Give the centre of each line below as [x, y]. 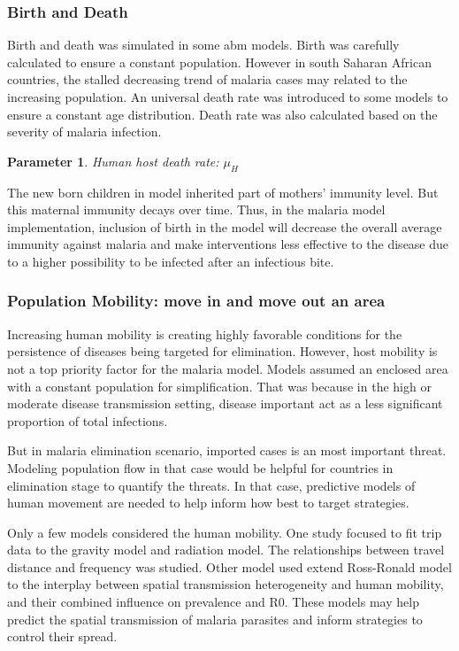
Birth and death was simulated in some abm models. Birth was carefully [203, 45]
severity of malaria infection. [84, 132]
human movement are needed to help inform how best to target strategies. [208, 503]
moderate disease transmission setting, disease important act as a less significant [225, 403]
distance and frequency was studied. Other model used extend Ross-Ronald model [229, 566]
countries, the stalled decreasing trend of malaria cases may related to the [207, 79]
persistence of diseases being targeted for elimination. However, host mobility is [222, 351]
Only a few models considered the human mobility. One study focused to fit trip [225, 532]
